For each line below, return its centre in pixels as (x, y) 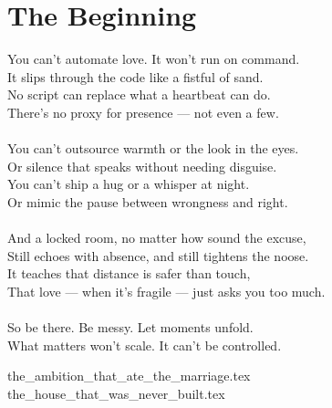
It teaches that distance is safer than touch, (129, 273)
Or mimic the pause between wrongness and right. (148, 201)
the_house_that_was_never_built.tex (116, 393)
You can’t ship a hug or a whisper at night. (129, 184)
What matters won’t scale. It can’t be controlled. (145, 345)
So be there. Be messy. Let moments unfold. (130, 327)
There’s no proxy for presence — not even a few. (143, 112)
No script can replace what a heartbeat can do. (139, 94)
